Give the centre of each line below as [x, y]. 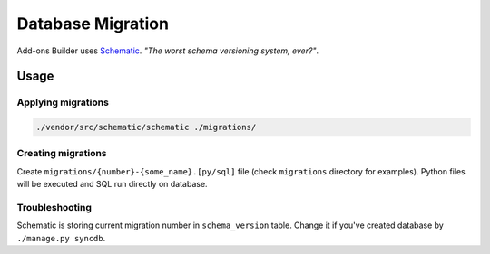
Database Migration [93, 24]
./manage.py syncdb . [61, 238]
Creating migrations [62, 154]
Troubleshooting [54, 207]
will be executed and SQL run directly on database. [112, 184]
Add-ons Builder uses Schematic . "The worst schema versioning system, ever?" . [168, 51]
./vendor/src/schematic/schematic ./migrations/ [146, 127]
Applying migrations [63, 102]
